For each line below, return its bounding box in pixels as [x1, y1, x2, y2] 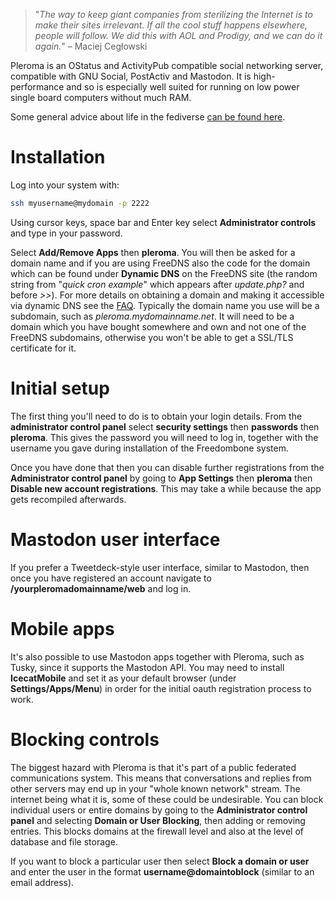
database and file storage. [10, 835, 118, 848]
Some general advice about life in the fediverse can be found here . [10, 111, 286, 123]
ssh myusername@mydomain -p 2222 [10, 198, 150, 208]
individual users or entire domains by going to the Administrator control [10, 804, 308, 816]
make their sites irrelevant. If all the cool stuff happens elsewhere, [34, 19, 308, 31]
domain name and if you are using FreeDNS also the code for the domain [10, 257, 311, 269]
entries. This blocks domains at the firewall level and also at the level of [10, 825, 304, 837]
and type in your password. [10, 227, 123, 239]
